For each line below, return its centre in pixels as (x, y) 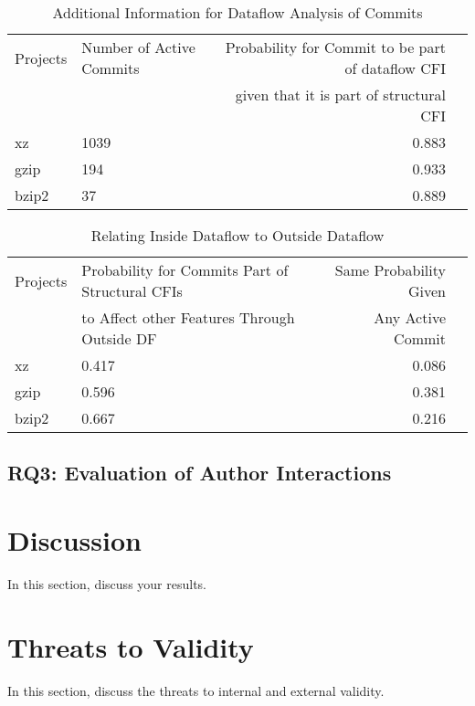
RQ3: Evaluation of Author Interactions (200, 473)
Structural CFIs (132, 291)
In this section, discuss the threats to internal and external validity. (196, 690)
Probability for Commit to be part (335, 47)
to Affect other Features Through (188, 317)
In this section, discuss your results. (107, 583)
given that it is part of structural (340, 95)
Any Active (410, 317)
